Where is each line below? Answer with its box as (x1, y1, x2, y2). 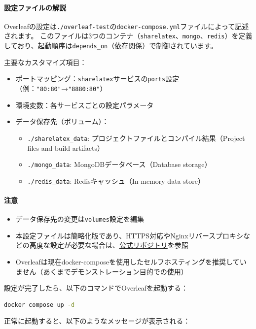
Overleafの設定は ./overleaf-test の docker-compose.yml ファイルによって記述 (4, 21, 249, 31)
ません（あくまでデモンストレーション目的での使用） (15, 266, 188, 276)
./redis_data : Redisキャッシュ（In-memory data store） (27, 175, 205, 186)
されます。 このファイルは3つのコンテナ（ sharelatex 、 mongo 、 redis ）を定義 (4, 31, 253, 41)
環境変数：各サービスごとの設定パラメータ (15, 99, 154, 110)
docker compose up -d (4, 301, 75, 308)
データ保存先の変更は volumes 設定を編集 (15, 214, 144, 224)
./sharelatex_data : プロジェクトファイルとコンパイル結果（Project (27, 132, 245, 143)
